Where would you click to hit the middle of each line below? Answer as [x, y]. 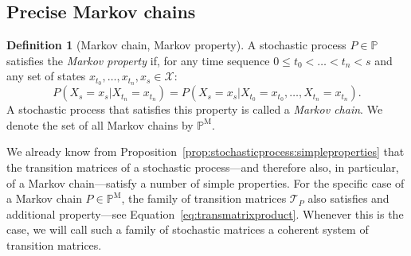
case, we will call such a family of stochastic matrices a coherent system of [188, 229]
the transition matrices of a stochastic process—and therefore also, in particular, [203, 167]
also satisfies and [348, 198]
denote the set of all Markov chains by [100, 124]
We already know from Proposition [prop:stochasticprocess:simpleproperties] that [205, 151]
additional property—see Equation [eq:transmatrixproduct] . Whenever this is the [205, 213]
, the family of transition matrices [204, 198]
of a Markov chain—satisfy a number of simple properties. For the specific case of [205, 182]
